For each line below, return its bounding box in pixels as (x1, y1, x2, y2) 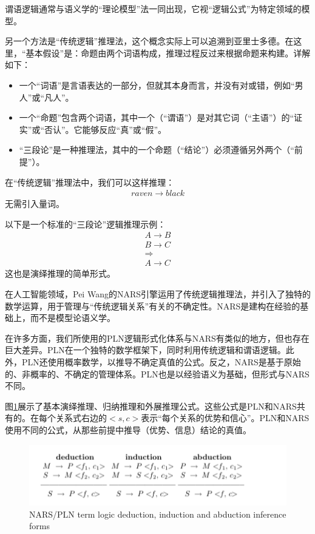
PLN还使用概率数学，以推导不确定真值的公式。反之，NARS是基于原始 (21, 356, 301, 368)
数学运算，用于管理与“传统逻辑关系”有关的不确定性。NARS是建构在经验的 (5, 299, 300, 312)
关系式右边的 (55, 411, 107, 424)
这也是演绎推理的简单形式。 (5, 267, 115, 280)
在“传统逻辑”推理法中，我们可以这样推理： (5, 175, 175, 188)
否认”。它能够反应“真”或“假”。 (44, 123, 167, 135)
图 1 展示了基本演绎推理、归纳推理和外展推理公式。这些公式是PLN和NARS (5, 399, 297, 412)
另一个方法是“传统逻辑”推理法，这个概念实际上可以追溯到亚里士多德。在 (5, 35, 294, 47)
